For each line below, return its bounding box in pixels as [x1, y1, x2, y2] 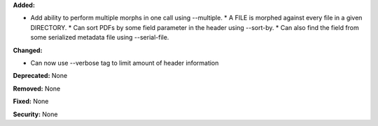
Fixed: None [13, 97, 49, 106]
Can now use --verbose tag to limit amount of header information [30, 58, 219, 67]
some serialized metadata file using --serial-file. [30, 33, 169, 42]
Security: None [13, 110, 58, 118]
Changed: [13, 46, 43, 54]
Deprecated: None [13, 72, 68, 80]
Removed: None [13, 84, 61, 93]
